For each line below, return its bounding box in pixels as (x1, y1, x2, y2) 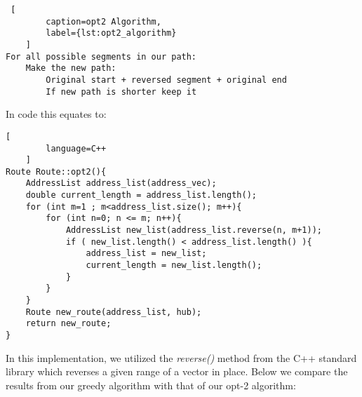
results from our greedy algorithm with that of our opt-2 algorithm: (6, 377, 296, 392)
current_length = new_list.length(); (86, 260, 262, 271)
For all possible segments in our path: (6, 51, 197, 62)
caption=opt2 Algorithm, (46, 16, 161, 27)
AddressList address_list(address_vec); (25, 178, 217, 189)
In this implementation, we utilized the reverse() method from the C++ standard (6, 350, 357, 365)
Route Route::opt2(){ (6, 166, 107, 177)
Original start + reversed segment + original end (46, 74, 287, 85)
